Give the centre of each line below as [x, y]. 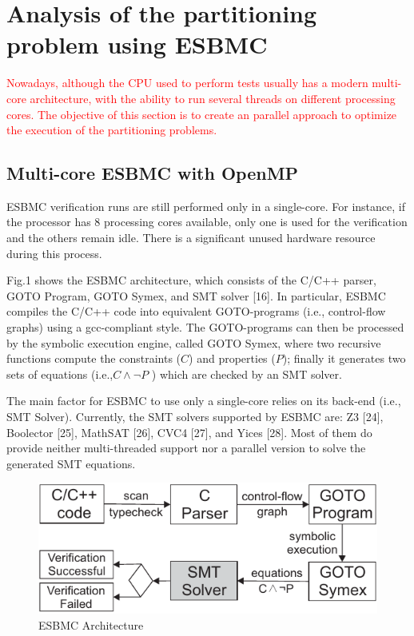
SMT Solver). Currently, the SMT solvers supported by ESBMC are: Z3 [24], [195, 417]
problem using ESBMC [137, 44]
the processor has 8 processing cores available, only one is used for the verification [207, 222]
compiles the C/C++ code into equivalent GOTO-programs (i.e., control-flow [196, 311]
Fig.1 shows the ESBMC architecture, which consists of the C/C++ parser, [191, 280]
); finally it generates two [344, 358]
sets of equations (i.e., [60, 374]
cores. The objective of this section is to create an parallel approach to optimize [202, 114]
